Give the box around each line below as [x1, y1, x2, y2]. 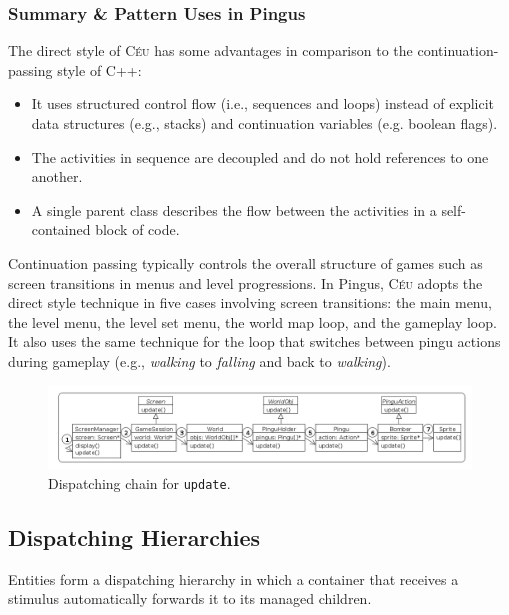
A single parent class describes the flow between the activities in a [31, 199, 437, 220]
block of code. [95, 219, 180, 240]
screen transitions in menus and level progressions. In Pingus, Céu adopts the [8, 272, 483, 293]
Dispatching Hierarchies [8, 521, 261, 552]
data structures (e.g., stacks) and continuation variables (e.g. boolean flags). [31, 113, 498, 133]
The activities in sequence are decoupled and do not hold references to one [31, 146, 489, 167]
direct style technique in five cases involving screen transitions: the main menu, [8, 292, 492, 313]
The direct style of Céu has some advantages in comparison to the [8, 40, 413, 61]
